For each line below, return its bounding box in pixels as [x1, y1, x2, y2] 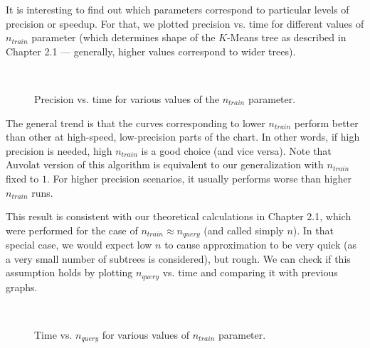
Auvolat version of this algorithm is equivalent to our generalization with [6, 157, 324, 172]
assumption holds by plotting [6, 265, 133, 280]
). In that [292, 222, 334, 237]
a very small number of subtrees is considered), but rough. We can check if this [6, 251, 351, 266]
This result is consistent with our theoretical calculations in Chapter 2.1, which [6, 209, 351, 224]
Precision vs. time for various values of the [34, 91, 219, 106]
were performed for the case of [6, 222, 138, 237]
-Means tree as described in [226, 30, 347, 45]
